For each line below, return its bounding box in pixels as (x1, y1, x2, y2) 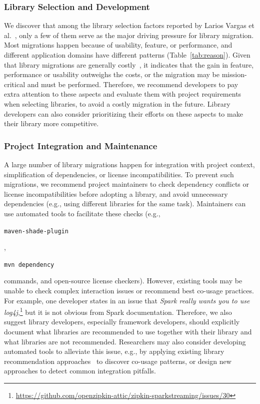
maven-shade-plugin (4, 227, 68, 235)
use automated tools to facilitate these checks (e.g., (4, 208, 160, 218)
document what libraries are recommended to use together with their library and (4, 326, 252, 337)
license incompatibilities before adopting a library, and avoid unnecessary (4, 188, 228, 199)
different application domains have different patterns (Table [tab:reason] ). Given (4, 50, 250, 60)
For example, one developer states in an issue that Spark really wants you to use (4, 295, 250, 305)
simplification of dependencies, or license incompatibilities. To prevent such (4, 169, 234, 179)
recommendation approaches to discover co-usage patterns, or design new (4, 355, 231, 366)
